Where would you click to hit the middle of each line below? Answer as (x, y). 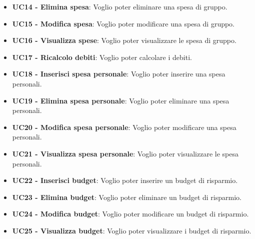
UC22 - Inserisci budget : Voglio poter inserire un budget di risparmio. (125, 180)
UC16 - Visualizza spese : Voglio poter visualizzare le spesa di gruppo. (124, 40)
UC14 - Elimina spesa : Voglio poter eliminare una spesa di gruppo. (120, 6)
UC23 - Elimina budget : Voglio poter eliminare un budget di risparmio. (127, 197)
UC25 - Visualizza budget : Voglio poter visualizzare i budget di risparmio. (132, 230)
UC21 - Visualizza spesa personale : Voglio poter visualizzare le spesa (125, 153)
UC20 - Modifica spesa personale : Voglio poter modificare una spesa (124, 127)
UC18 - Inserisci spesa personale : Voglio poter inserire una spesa (119, 74)
